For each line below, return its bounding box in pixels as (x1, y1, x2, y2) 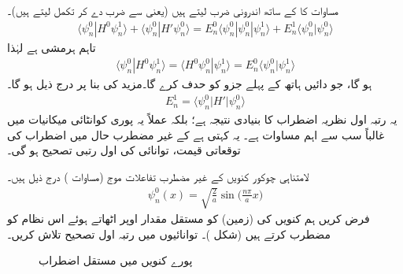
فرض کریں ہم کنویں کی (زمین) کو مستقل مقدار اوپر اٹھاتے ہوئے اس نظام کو (7, 210, 370, 227)
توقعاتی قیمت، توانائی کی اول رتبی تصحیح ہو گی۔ (7, 142, 241, 158)
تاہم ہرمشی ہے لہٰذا (7, 39, 96, 55)
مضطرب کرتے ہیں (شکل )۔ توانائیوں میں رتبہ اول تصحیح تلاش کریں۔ (7, 225, 331, 242)
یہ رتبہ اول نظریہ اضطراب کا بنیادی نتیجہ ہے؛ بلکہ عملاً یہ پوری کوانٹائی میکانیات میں (7, 111, 397, 128)
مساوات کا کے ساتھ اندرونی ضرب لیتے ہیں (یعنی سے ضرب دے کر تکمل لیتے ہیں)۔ (7, 2, 338, 18)
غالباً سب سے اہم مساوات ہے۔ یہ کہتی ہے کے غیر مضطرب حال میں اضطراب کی (7, 126, 385, 143)
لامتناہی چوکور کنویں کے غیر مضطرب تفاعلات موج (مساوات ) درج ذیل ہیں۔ (7, 168, 309, 184)
